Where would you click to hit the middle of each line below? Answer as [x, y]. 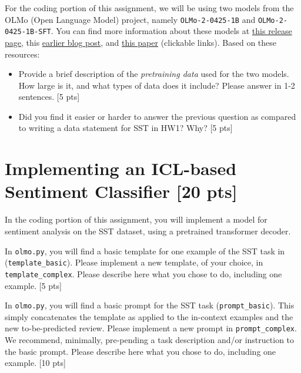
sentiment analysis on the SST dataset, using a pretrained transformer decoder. [148, 231]
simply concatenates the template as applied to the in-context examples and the [149, 316]
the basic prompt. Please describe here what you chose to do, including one [141, 351]
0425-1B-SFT [28, 32]
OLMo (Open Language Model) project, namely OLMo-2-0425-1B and [130, 19]
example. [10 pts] [35, 363]
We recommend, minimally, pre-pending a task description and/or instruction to [150, 340]
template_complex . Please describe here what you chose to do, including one [143, 273]
